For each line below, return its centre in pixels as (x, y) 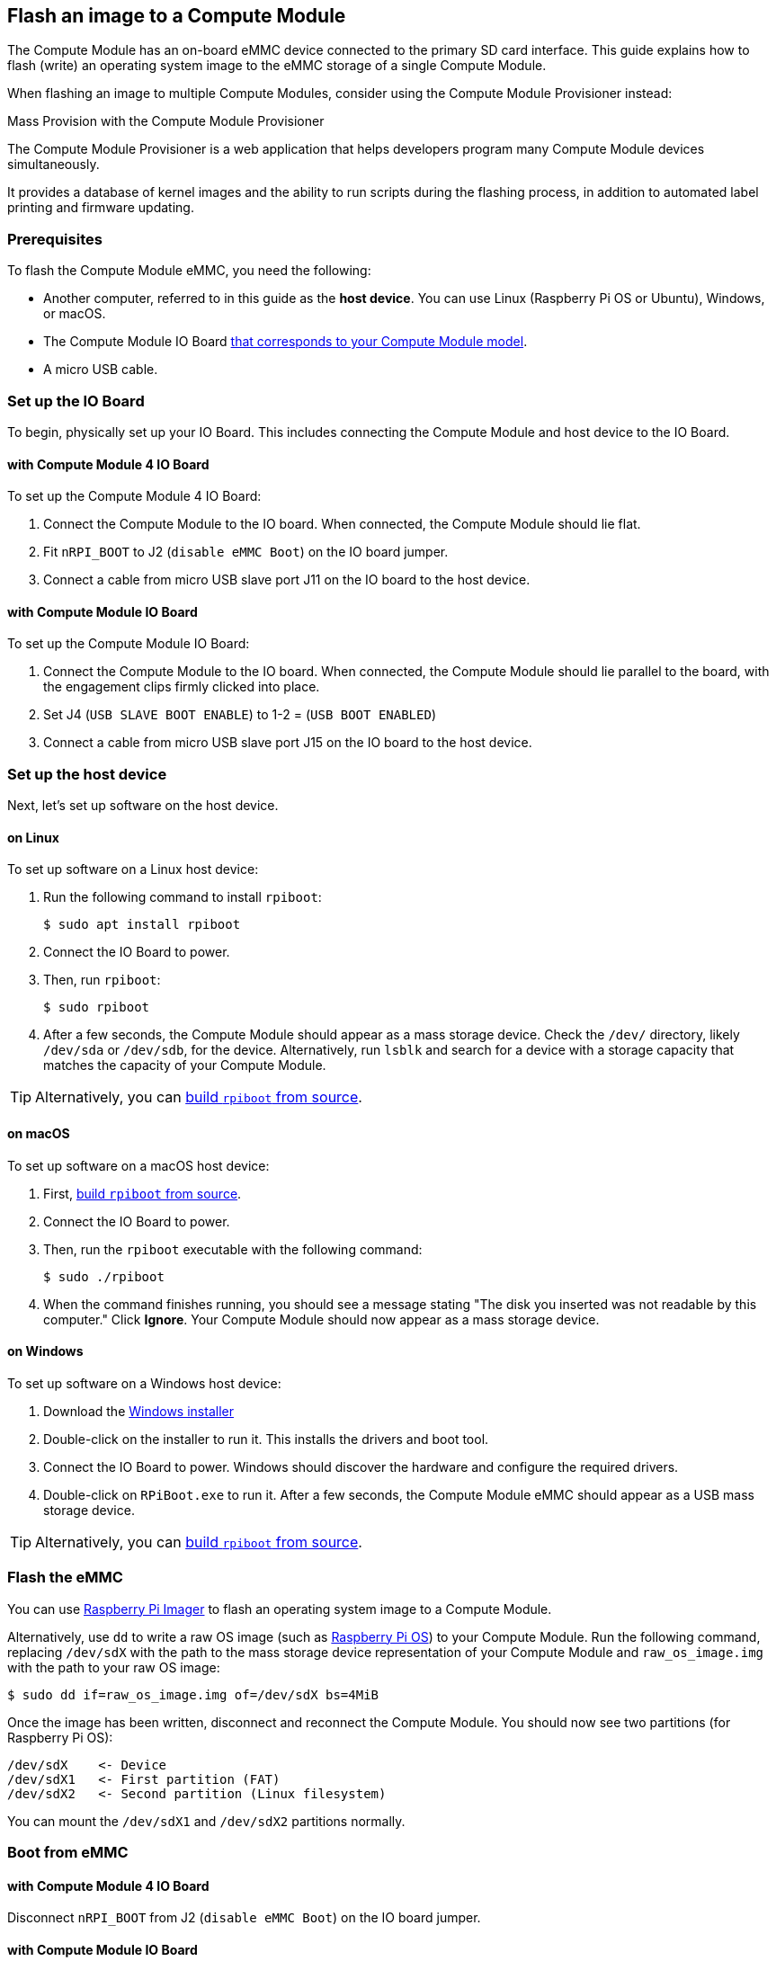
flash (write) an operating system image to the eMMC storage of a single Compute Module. (277, 66)
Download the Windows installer (138, 1411)
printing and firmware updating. (101, 208)
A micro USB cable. (101, 370)
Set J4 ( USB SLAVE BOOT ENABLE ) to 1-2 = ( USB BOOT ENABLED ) (240, 715)
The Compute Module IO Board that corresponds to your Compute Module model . (285, 342)
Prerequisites (55, 239)
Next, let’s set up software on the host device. (143, 806)
